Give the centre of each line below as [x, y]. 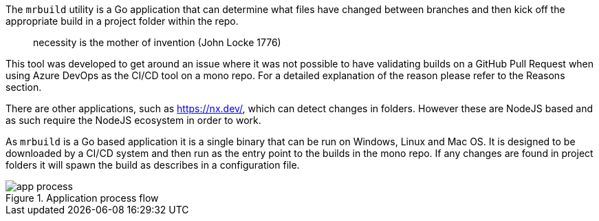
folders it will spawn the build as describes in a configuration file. [153, 165]
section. [24, 87]
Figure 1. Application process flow [82, 198]
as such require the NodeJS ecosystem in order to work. [133, 120]
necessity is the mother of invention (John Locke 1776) [157, 42]
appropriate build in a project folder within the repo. [122, 21]
